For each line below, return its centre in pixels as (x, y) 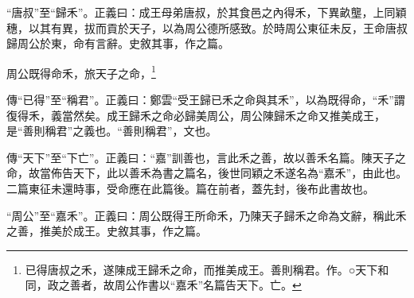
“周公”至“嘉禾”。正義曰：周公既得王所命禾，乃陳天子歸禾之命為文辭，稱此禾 (207, 215)
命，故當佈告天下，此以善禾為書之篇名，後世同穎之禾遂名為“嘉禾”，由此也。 (207, 173)
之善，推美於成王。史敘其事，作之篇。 (107, 231)
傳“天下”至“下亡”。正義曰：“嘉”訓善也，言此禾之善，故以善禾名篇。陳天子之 (206, 157)
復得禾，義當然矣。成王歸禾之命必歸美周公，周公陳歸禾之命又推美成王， (196, 115)
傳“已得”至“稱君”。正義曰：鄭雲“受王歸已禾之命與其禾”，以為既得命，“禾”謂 (206, 100)
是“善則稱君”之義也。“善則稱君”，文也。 (112, 131)
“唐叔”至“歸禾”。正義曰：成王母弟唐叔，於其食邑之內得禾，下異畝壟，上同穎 (207, 12)
